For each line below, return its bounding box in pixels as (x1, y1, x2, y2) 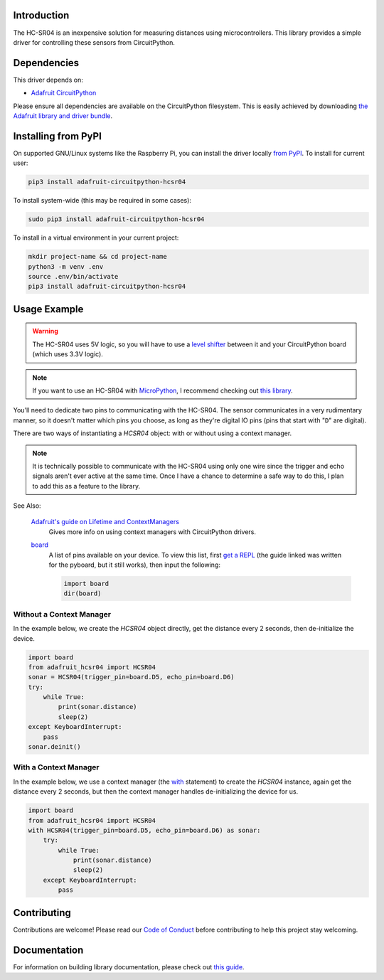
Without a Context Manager (13, 609, 112, 619)
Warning (32, 327, 58, 336)
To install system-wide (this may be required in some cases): (13, 196, 192, 205)
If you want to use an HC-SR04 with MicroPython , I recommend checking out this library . (32, 386, 293, 395)
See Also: (13, 501, 42, 510)
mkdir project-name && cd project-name (28, 252, 167, 261)
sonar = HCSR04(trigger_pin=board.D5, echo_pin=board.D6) (28, 673, 235, 681)
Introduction (13, 9, 70, 21)
